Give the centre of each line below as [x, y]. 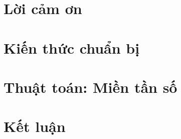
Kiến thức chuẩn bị [72, 47]
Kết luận [35, 126]
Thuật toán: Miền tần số [90, 87]
